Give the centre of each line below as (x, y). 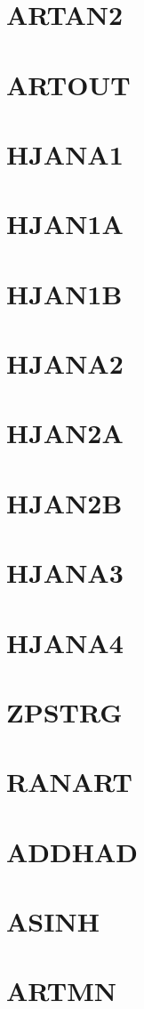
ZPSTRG (64, 711)
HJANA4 (65, 642)
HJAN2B (64, 502)
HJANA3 (65, 573)
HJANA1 (65, 153)
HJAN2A (65, 433)
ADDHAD (72, 851)
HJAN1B (64, 293)
